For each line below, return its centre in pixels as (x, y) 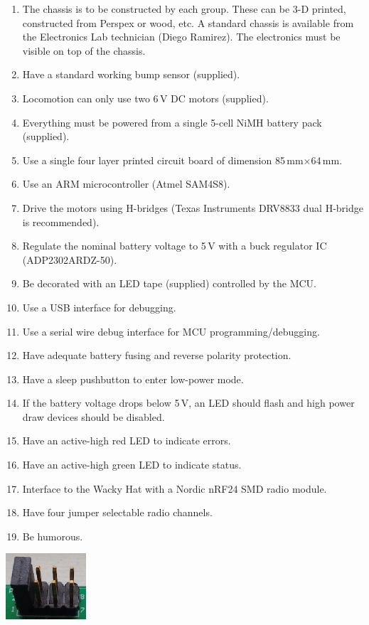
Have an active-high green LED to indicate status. (132, 465)
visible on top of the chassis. (84, 50)
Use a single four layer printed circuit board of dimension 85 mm (163, 160)
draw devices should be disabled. (93, 416)
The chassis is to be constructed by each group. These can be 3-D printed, (184, 9)
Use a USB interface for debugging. (99, 307)
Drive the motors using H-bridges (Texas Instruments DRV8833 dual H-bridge (193, 207)
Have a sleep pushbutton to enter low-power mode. (133, 379)
